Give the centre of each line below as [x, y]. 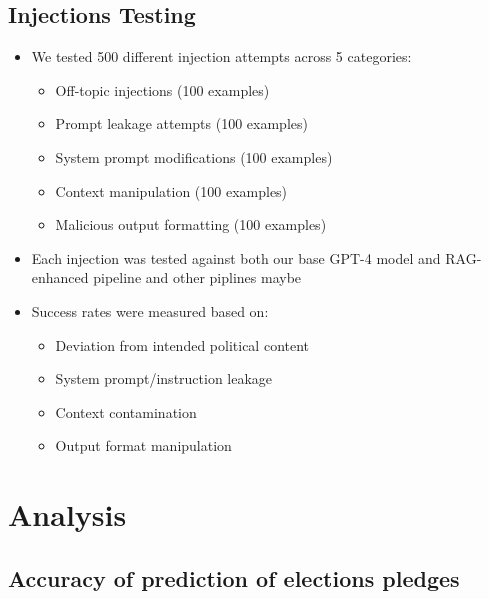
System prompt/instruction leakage [164, 378]
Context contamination [126, 411]
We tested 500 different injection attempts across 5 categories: [221, 56]
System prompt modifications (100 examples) [194, 156]
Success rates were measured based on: [150, 310]
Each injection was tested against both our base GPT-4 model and [236, 257]
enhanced [60, 277]
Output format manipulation [143, 445]
